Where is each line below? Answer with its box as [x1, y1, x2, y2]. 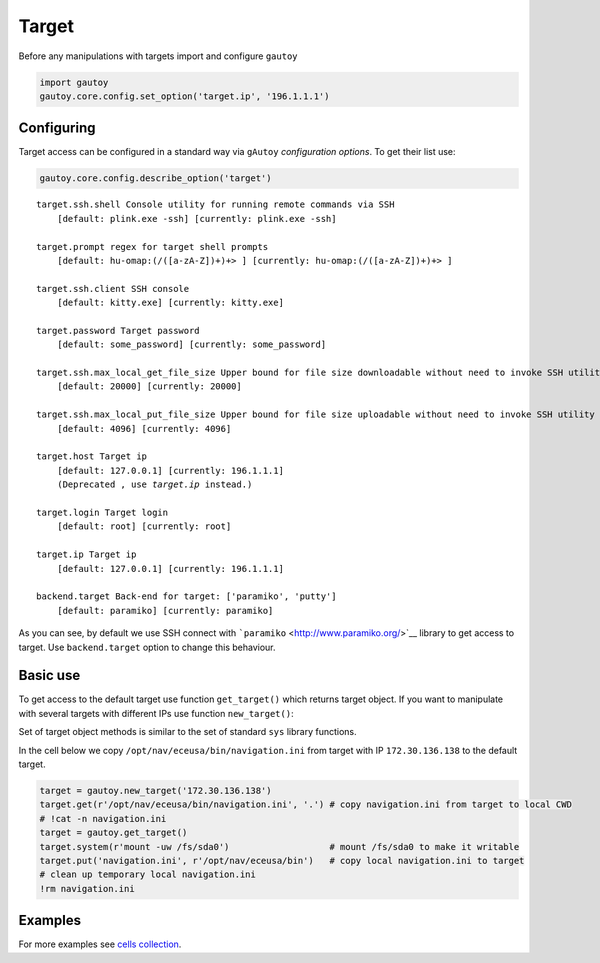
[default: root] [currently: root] [56, 521, 232, 532]
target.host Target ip [36, 451, 148, 462]
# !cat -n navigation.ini [39, 813, 167, 824]
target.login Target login [36, 506, 169, 518]
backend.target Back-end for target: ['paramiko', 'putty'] [36, 591, 337, 602]
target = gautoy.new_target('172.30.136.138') [39, 785, 272, 796]
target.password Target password [36, 325, 200, 336]
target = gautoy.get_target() [39, 827, 188, 839]
